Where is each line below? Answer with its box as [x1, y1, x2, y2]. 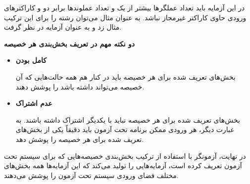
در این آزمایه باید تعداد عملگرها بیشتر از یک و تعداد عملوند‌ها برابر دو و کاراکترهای [4, 2, 245, 12]
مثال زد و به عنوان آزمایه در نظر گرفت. [4, 22, 122, 32]
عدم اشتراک [15, 98, 52, 108]
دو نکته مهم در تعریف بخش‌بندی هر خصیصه [4, 38, 135, 48]
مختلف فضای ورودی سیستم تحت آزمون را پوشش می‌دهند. [4, 170, 179, 180]
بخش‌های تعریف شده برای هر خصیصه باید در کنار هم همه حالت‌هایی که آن [15, 71, 236, 82]
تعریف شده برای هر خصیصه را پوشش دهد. [15, 134, 144, 144]
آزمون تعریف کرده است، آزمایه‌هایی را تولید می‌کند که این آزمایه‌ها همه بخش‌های [4, 160, 242, 171]
